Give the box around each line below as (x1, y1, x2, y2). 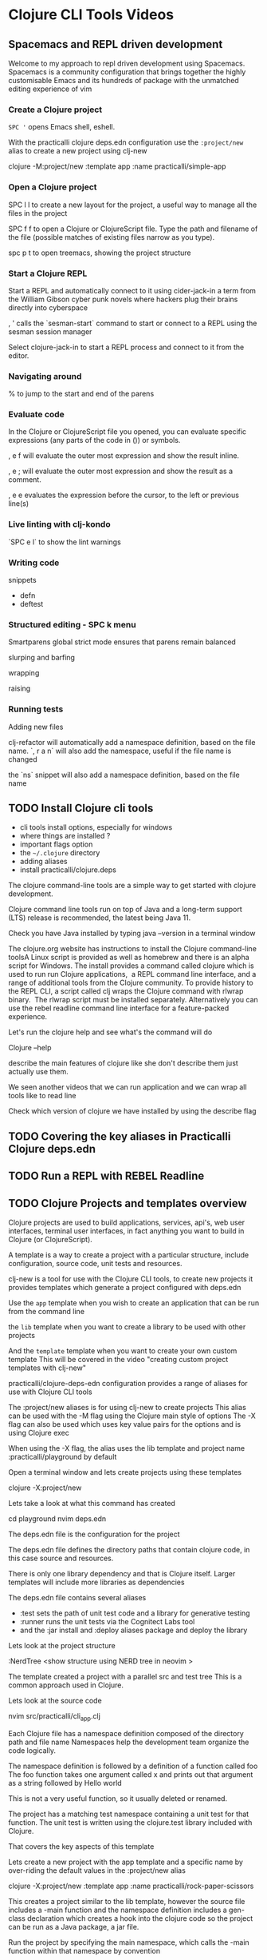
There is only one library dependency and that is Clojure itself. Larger (8, 1569, 236, 1579)
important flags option (19, 839, 93, 849)
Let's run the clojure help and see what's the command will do (8, 1027, 213, 1037)
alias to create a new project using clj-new (8, 146, 147, 156)
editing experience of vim (8, 84, 92, 94)
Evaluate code (8, 409, 65, 420)
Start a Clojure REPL (8, 268, 88, 279)
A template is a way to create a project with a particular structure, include (8, 1250, 249, 1260)
